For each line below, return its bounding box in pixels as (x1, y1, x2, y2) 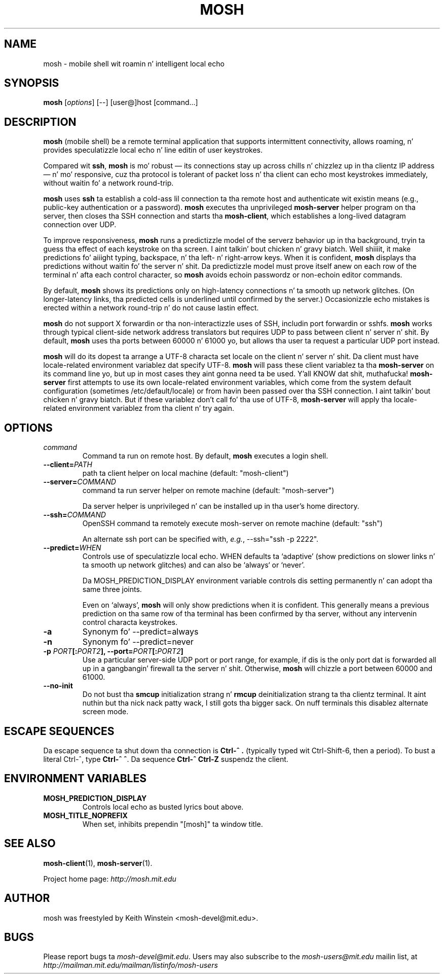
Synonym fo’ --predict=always (82, 626, 199, 637)
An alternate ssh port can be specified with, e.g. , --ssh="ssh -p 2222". (82, 535, 319, 544)
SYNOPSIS (4, 77, 59, 90)
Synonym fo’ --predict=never (82, 637, 194, 647)
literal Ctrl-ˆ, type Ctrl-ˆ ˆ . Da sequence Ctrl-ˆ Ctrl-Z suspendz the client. (43, 754, 288, 763)
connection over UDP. (43, 220, 117, 229)
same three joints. (82, 585, 142, 594)
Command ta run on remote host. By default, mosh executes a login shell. (82, 451, 328, 461)
